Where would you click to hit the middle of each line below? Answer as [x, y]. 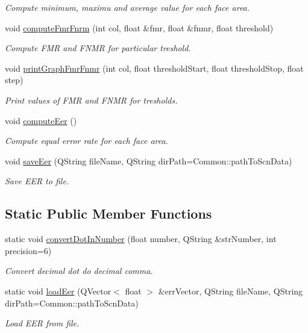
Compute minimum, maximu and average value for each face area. [127, 7]
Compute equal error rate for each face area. [86, 141]
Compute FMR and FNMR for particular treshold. [98, 48]
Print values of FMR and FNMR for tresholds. [91, 100]
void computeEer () [41, 120]
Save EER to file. [37, 181]
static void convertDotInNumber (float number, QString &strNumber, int [141, 239]
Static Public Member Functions [108, 213]
